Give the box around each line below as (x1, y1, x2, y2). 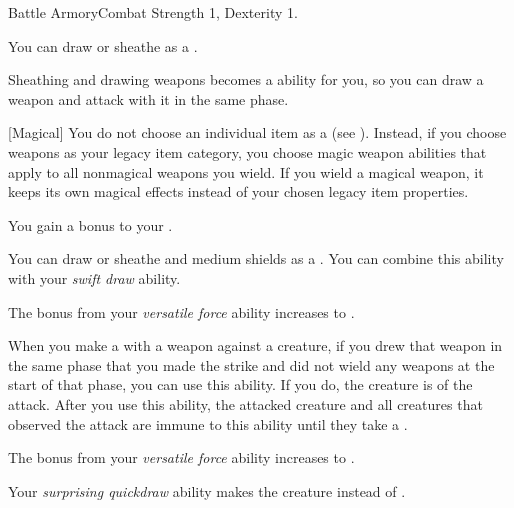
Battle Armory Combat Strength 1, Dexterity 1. (8, 2, 298, 22)
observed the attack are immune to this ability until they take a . (8, 413, 408, 434)
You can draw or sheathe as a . (8, 35, 198, 56)
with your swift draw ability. (8, 267, 181, 288)
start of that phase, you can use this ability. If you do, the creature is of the (8, 374, 473, 395)
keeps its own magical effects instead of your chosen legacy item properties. (8, 181, 469, 202)
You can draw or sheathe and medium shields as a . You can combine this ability (8, 248, 504, 269)
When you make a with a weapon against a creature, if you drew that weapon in (8, 335, 503, 356)
